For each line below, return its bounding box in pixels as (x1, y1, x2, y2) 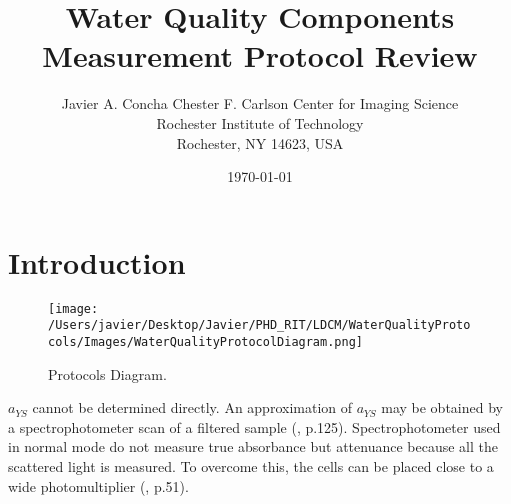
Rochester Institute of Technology (156, 112, 364, 133)
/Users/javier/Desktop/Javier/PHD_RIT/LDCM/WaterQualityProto (48, 318, 471, 333)
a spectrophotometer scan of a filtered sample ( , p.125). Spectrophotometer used (8, 416, 501, 437)
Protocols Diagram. (48, 363, 167, 384)
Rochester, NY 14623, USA (176, 132, 344, 153)
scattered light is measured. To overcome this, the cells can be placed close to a (8, 455, 494, 476)
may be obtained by (381, 397, 503, 418)
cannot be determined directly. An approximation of (32, 397, 353, 418)
